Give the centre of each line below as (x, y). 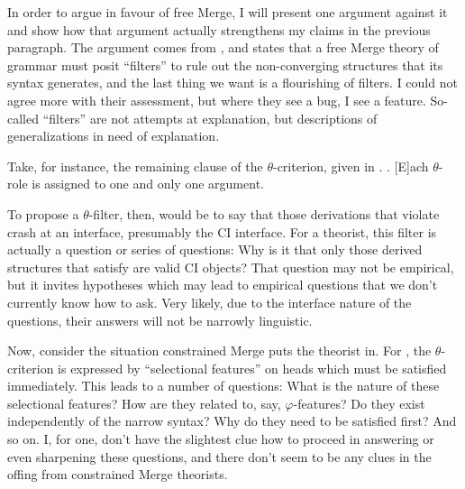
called (23, 118)
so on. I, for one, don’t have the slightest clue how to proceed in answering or (221, 439)
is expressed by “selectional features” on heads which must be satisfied (252, 368)
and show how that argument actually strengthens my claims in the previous (219, 29)
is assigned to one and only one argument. (148, 184)
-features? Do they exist (359, 403)
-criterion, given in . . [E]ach (351, 166)
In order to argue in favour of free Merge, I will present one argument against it (228, 12)
